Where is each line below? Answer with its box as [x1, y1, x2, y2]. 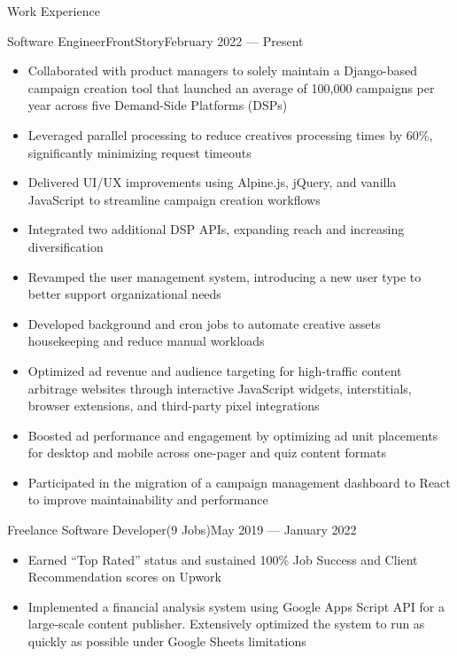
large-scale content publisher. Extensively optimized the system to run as [27, 614, 425, 633]
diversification [27, 237, 104, 255]
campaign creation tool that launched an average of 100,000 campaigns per [27, 78, 435, 97]
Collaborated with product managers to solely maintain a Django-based [27, 61, 418, 80]
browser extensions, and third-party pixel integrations [27, 396, 320, 415]
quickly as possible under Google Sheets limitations [27, 632, 306, 651]
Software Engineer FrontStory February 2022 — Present [7, 31, 304, 50]
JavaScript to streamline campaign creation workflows [27, 190, 321, 208]
